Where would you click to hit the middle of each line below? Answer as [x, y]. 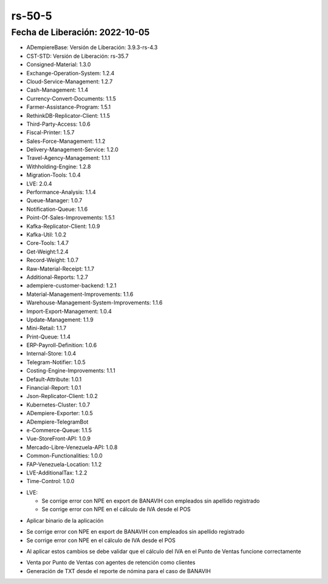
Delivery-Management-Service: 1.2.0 [72, 149]
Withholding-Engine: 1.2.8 [59, 167]
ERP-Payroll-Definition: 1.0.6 [62, 345]
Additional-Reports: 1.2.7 [57, 277]
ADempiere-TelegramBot [57, 422]
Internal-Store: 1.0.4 [51, 354]
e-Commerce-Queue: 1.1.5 [59, 430]
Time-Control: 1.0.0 [50, 481]
